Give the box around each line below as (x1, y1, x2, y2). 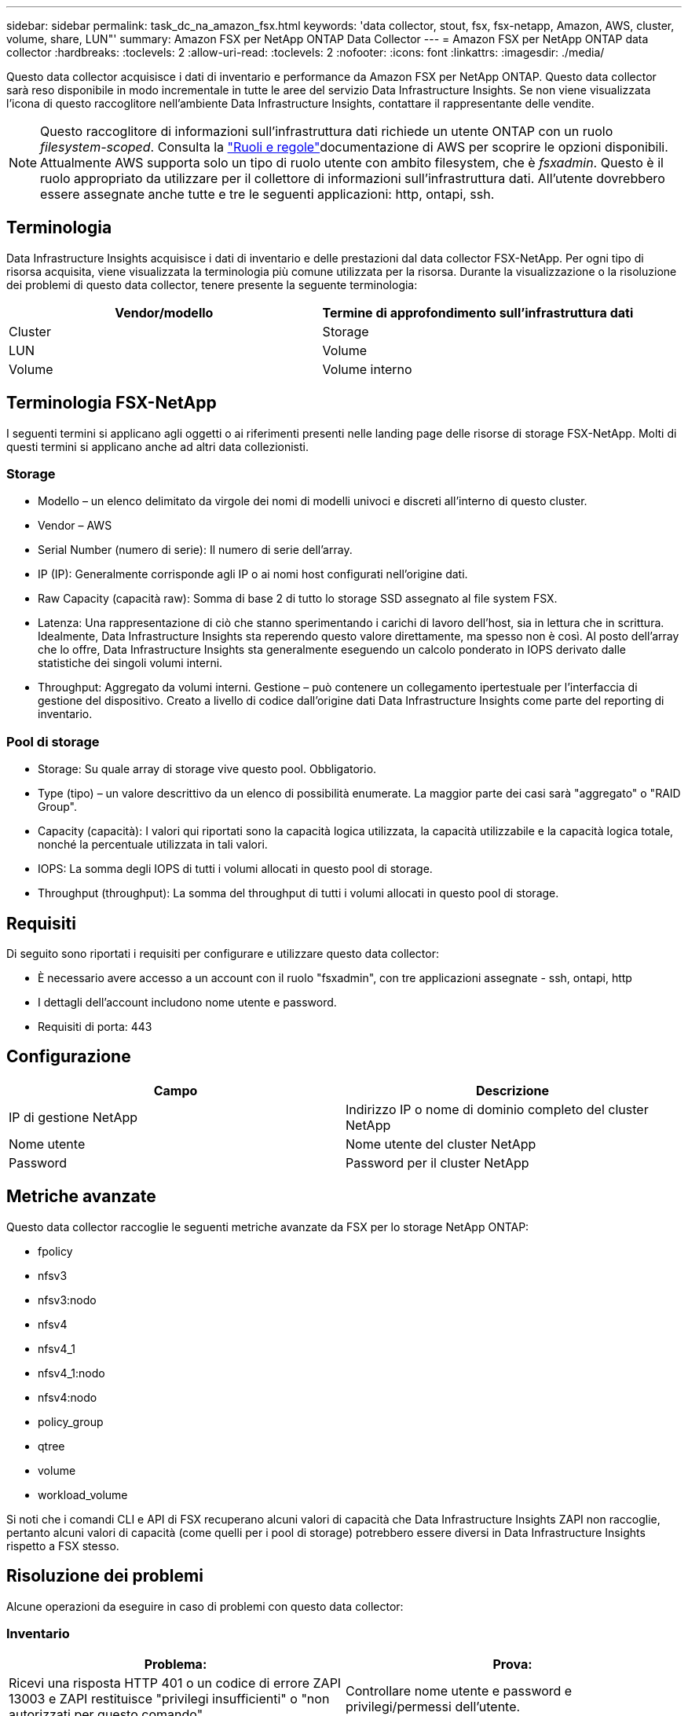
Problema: (144, 1656, 207, 1673)
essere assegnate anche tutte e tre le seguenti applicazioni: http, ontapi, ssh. (40, 186, 495, 202)
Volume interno (322, 361, 412, 377)
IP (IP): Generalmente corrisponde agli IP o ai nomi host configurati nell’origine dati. (38, 567, 468, 581)
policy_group (38, 1414, 104, 1428)
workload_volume (38, 1487, 128, 1501)
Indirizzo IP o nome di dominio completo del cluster (346, 1101, 649, 1117)
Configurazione (6, 1047, 131, 1067)
